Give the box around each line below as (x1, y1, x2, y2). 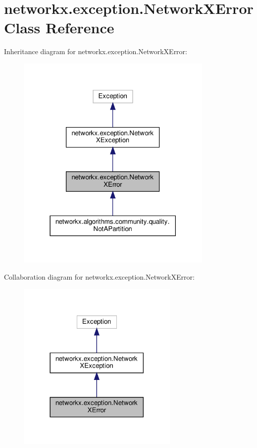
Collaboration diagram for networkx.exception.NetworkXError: (4, 272, 195, 282)
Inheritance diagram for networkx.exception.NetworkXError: (4, 46, 187, 57)
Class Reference (4, 17, 114, 38)
